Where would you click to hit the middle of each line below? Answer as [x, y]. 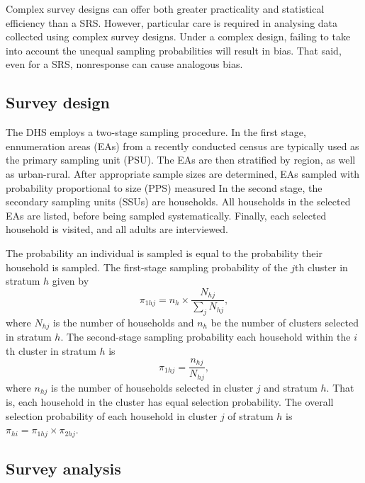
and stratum [291, 387]
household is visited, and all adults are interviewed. [117, 229]
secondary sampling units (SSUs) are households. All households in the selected [178, 201]
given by [71, 281]
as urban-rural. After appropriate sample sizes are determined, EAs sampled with [183, 173]
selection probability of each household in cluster [112, 415]
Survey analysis [63, 468]
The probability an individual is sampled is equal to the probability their [164, 252]
